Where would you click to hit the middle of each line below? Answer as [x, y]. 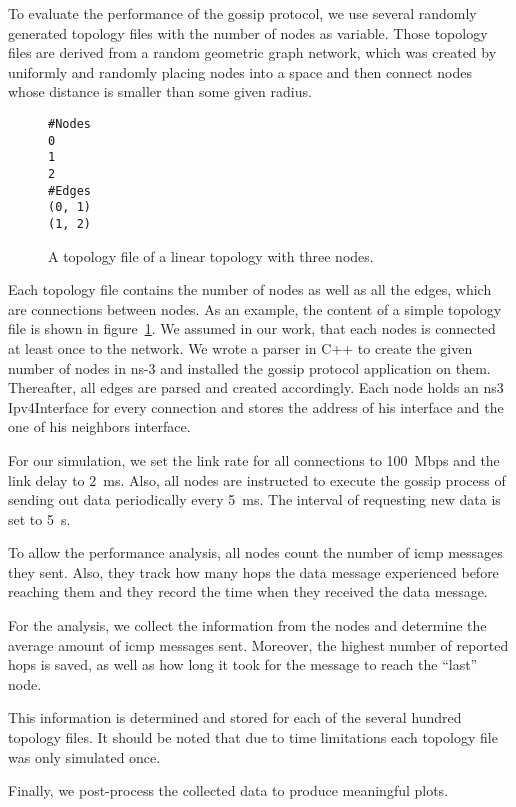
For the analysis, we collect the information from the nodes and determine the [247, 625]
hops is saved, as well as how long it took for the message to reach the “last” [243, 664]
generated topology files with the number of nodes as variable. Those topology [248, 32]
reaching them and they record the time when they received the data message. [248, 591]
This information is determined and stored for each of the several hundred [235, 717]
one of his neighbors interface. [99, 426]
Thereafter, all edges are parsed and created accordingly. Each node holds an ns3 [256, 387]
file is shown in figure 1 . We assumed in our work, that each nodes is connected [252, 328]
